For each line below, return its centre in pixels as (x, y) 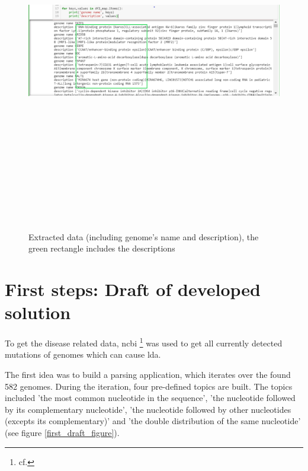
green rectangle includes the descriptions (102, 248)
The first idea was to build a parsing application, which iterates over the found (148, 374)
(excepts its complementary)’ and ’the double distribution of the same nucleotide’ (153, 421)
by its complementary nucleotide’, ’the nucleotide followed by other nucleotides (148, 409)
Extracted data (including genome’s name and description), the (144, 236)
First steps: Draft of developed (133, 289)
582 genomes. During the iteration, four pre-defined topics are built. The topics (149, 386)
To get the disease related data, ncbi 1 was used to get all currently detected (144, 342)
